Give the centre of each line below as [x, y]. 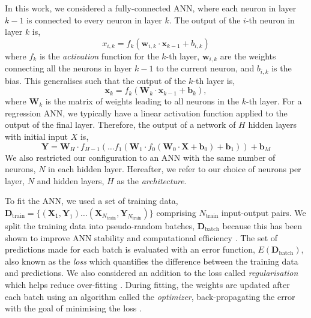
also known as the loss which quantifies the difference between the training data [152, 261]
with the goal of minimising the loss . [73, 308]
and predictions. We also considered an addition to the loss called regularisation [152, 273]
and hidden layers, [71, 180]
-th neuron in [270, 19]
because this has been [262, 226]
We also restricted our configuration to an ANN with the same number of [140, 157]
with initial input [37, 136]
